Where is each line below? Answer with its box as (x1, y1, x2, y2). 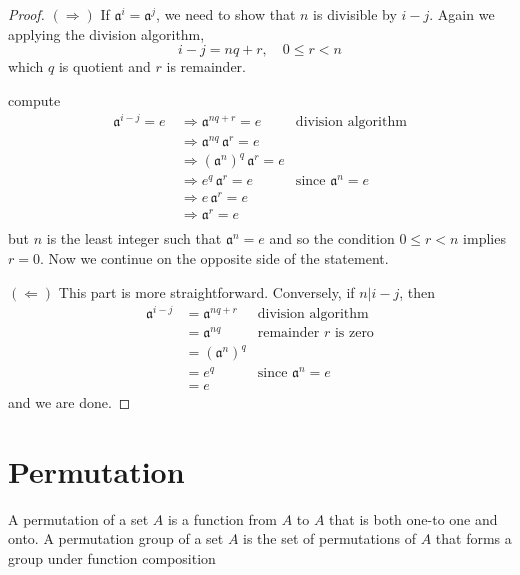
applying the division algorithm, (8, 23, 205, 44)
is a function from (167, 508, 277, 529)
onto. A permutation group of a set (8, 528, 224, 549)
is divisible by (313, 4, 397, 24)
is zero (334, 326, 374, 341)
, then (399, 281, 436, 302)
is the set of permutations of (243, 528, 416, 549)
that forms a (435, 528, 512, 549)
